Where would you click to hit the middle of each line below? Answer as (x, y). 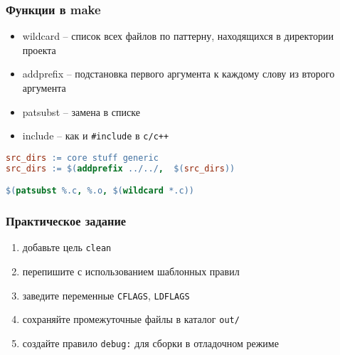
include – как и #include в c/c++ (96, 136)
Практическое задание (66, 221)
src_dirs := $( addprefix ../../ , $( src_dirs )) (121, 168)
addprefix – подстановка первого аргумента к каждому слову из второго (179, 74)
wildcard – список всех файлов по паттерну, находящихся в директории (178, 36)
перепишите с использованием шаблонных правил (131, 271)
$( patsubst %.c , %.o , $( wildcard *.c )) (100, 191)
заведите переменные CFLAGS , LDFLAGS (106, 295)
